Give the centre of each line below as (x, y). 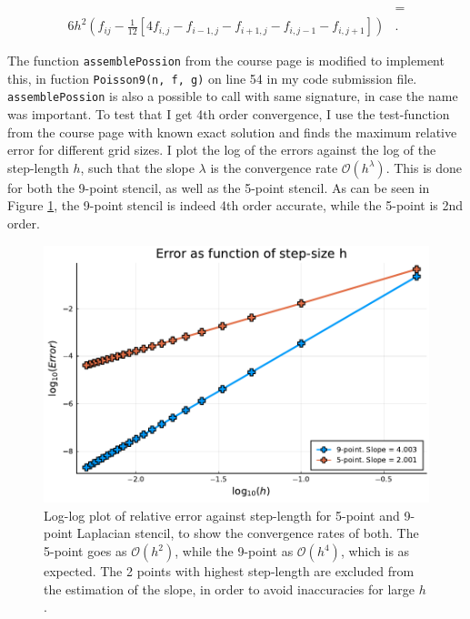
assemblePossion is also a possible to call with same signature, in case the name (233, 96)
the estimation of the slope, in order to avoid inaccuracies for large (229, 589)
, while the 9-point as (234, 551)
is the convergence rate (274, 167)
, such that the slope (137, 167)
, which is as (375, 551)
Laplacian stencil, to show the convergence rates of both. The (248, 533)
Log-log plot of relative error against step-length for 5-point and (222, 515)
